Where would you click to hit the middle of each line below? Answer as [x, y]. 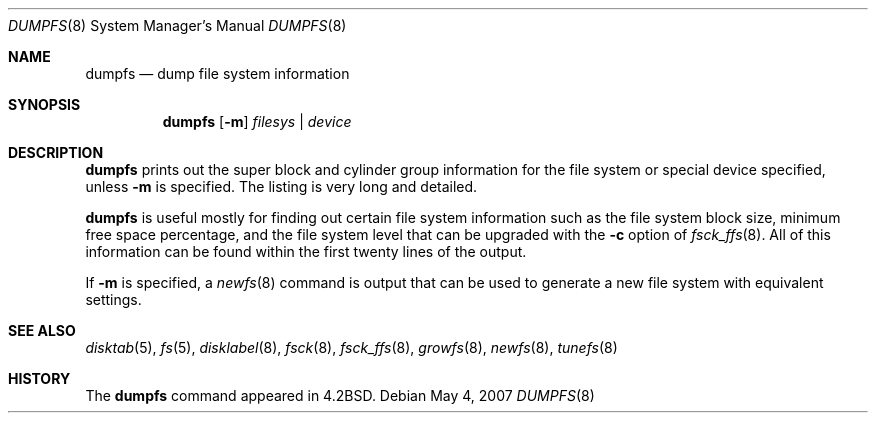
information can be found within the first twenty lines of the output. [306, 251]
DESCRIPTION [56, 152]
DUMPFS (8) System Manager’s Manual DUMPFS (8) [177, 25]
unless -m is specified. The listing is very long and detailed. [281, 186]
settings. [113, 299]
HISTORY [39, 378]
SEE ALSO [42, 330]
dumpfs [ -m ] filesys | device [257, 121]
